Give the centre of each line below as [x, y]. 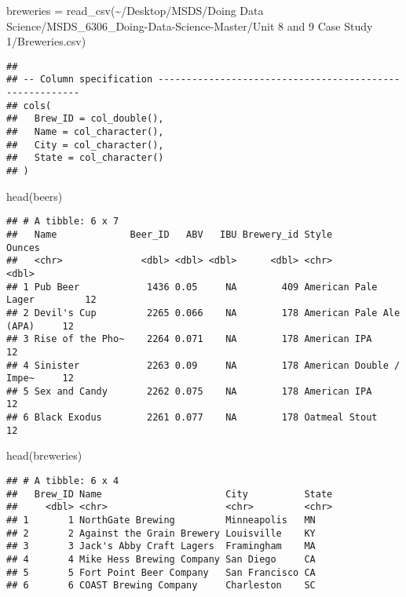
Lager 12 [51, 300]
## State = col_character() [85, 158]
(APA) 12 [40, 326]
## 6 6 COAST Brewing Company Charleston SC [161, 586]
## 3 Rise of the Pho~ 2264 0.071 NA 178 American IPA [189, 339]
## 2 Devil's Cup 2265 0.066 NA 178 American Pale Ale [203, 313]
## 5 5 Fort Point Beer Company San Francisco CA [161, 572]
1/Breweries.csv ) [46, 41]
